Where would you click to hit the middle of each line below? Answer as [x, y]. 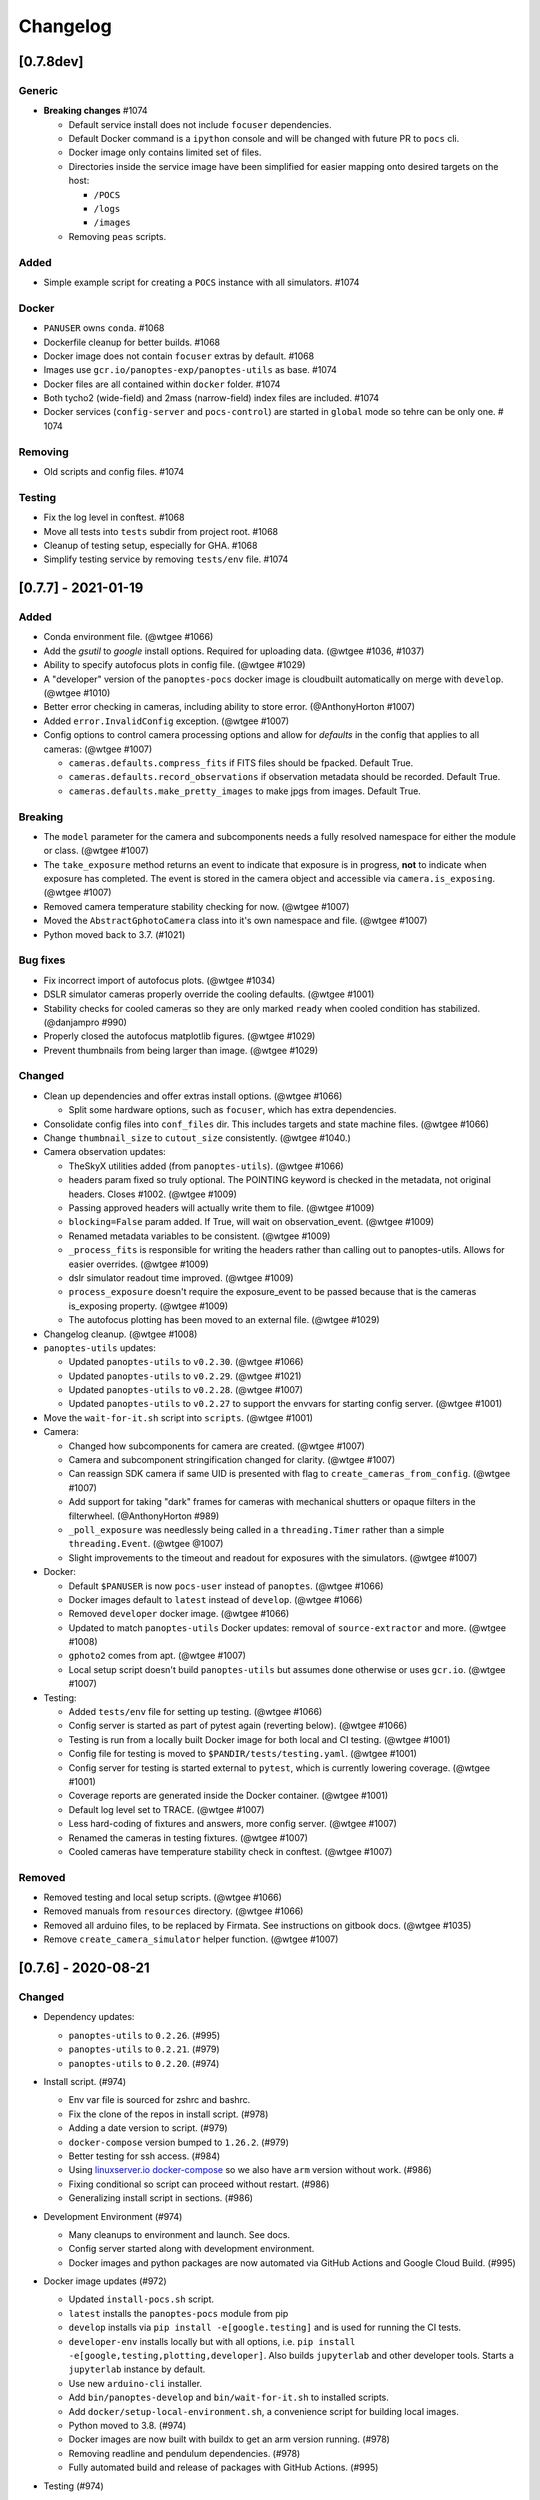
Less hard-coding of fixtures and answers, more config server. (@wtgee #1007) [232, 1824]
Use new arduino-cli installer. [135, 2383]
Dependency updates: [89, 2017]
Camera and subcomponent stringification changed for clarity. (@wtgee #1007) [231, 1460]
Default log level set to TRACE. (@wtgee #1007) [166, 1809]
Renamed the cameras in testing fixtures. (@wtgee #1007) [188, 1837]
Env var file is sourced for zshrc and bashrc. [159, 2100]
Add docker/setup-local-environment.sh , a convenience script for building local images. [263, 2411]
